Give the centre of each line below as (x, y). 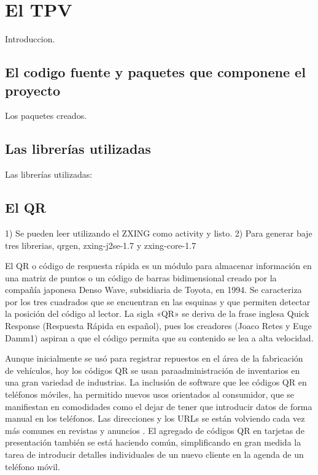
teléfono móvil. (33, 466)
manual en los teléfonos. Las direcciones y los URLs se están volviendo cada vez (155, 418)
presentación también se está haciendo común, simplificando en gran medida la (153, 442)
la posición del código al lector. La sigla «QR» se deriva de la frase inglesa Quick (157, 313)
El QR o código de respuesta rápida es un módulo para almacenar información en (158, 266)
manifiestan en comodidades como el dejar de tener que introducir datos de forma (159, 406)
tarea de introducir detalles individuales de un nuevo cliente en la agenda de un (154, 454)
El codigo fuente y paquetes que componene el (155, 72)
